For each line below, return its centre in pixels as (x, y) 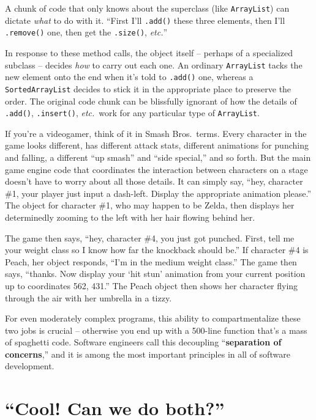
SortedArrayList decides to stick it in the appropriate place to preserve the (148, 88)
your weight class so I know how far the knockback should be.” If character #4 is (157, 250)
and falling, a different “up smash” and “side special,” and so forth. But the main (158, 157)
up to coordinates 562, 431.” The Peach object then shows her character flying (152, 285)
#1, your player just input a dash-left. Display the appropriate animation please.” (158, 193)
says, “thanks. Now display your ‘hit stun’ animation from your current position (155, 274)
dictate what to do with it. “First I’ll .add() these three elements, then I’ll (145, 20)
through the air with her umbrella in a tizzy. (88, 297)
